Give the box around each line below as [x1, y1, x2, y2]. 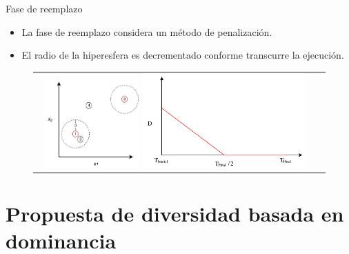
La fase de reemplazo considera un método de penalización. [21, 24, 272, 39]
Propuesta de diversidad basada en [6, 199, 344, 227]
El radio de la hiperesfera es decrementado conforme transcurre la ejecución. [21, 48, 344, 62]
